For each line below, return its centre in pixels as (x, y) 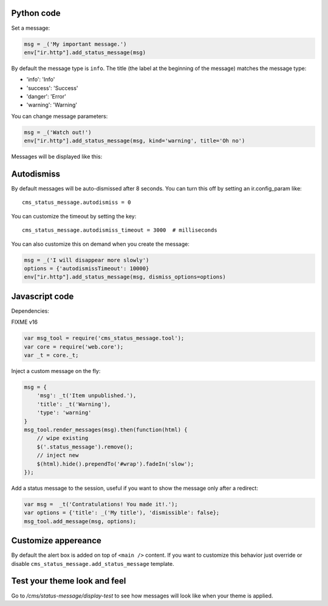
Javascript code (43, 296)
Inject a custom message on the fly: (56, 371)
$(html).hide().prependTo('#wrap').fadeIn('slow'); (115, 464)
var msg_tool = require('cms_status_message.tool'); (104, 338)
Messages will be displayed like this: (57, 157)
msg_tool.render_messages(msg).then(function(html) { (106, 430)
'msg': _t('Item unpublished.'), (87, 396)
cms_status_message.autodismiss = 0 (77, 203)
